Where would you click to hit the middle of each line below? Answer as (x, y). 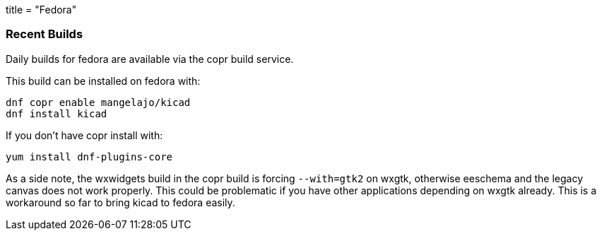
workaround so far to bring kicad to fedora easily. (120, 202)
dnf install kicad (57, 113)
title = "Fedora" (41, 10)
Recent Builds (45, 34)
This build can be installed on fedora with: (103, 81)
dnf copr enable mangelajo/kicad (98, 102)
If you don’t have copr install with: (84, 135)
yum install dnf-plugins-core (89, 157)
